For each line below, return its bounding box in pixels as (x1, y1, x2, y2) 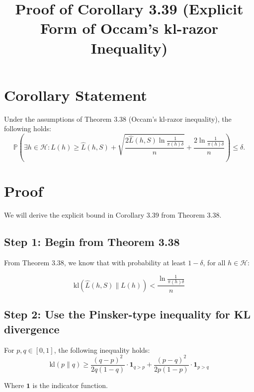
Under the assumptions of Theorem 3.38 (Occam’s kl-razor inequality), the (4, 113, 232, 124)
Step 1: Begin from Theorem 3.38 (4, 234, 180, 249)
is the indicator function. (32, 380, 108, 390)
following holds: (4, 123, 51, 134)
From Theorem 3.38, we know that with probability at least (4, 257, 186, 268)
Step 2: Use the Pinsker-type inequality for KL (4, 307, 251, 322)
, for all (203, 257, 226, 268)
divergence (4, 321, 60, 336)
